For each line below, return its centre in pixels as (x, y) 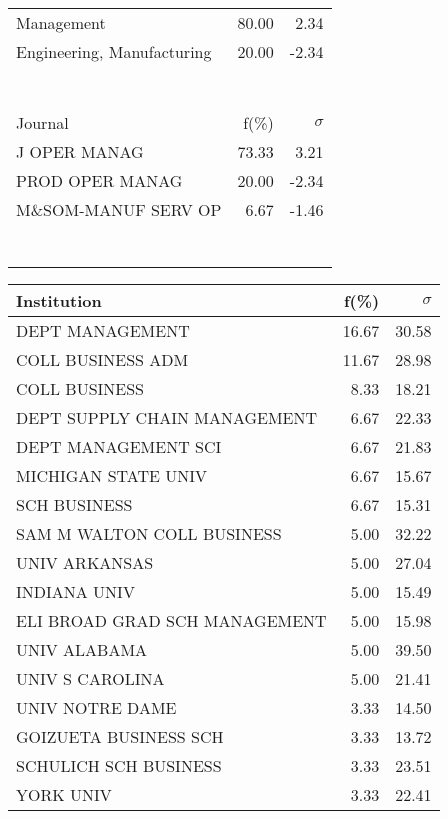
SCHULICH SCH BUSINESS (119, 765)
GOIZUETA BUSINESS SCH (120, 736)
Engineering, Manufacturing (114, 51)
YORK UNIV (64, 794)
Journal (42, 122)
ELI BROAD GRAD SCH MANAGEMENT (171, 620)
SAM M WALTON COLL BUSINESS (149, 533)
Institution (59, 300)
